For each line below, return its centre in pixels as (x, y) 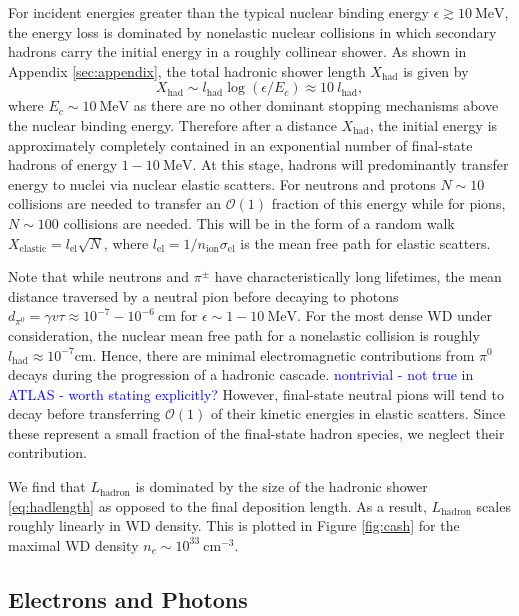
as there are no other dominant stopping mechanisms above (316, 105)
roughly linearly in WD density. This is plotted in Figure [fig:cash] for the (234, 525)
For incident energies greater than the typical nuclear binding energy (218, 12)
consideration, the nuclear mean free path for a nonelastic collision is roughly (244, 334)
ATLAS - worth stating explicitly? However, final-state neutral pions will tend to (256, 393)
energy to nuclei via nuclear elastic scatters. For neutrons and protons (222, 183)
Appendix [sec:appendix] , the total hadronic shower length (187, 70)
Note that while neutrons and (98, 276)
